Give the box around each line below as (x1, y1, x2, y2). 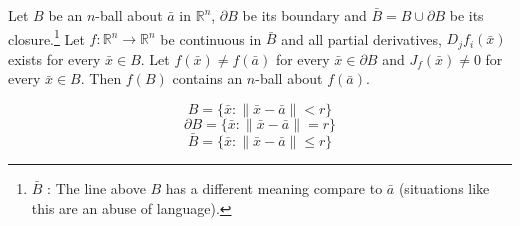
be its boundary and (242, 5, 367, 25)
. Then (80, 68, 122, 89)
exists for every (8, 48, 101, 69)
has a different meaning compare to (165, 178, 383, 199)
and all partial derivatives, (281, 28, 442, 49)
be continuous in (160, 28, 262, 49)
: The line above (47, 178, 146, 199)
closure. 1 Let (8, 25, 85, 49)
